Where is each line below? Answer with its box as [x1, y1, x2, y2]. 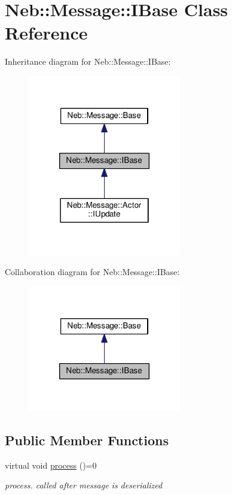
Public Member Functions [5, 430, 169, 449]
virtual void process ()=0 [5, 458, 97, 471]
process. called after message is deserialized [5, 479, 163, 491]
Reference [5, 20, 88, 45]
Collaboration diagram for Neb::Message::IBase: [5, 265, 180, 278]
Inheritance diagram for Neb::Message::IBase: [5, 55, 171, 68]
